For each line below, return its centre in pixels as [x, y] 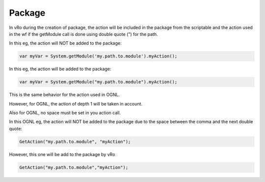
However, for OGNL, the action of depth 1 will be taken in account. [76, 104]
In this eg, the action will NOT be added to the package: [66, 43]
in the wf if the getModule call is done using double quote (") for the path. [83, 34]
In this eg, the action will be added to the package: [60, 69]
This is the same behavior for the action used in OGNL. [65, 95]
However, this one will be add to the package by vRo [62, 154]
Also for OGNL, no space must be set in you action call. [65, 113]
